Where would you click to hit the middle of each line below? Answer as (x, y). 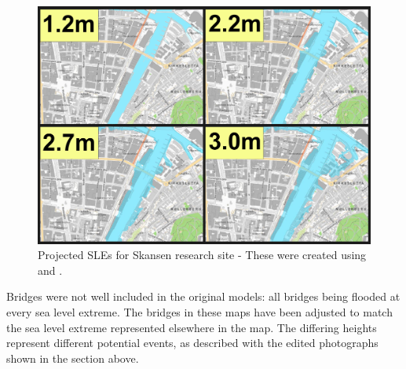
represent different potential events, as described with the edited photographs (192, 343)
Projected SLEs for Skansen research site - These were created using (202, 255)
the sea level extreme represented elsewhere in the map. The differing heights (192, 327)
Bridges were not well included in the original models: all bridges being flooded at (203, 296)
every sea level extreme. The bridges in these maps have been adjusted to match (199, 312)
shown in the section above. (73, 358)
